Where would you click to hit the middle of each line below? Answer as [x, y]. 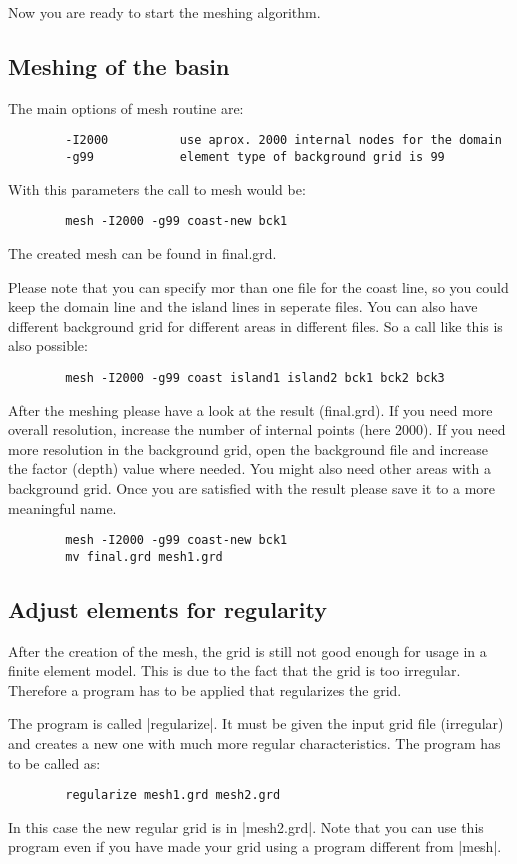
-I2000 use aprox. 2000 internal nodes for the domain [283, 140]
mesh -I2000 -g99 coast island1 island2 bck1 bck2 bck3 [255, 377]
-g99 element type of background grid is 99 [255, 157]
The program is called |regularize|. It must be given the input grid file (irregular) [256, 723]
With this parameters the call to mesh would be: [157, 188]
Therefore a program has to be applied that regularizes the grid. [205, 689]
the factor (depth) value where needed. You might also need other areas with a [249, 468]
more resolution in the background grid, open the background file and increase [248, 448]
